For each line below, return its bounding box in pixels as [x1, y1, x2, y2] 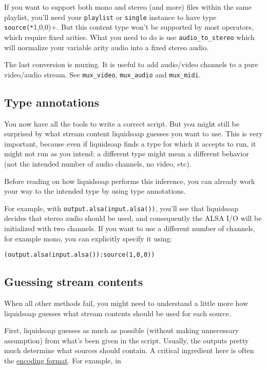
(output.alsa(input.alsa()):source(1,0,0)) [4, 251, 155, 259]
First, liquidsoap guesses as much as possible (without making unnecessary [4, 325, 239, 336]
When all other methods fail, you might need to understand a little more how [4, 298, 249, 309]
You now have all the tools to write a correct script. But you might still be [4, 118, 239, 129]
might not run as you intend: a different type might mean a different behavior [4, 148, 249, 159]
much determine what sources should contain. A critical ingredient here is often [4, 345, 254, 356]
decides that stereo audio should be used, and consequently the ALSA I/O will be [4, 213, 262, 223]
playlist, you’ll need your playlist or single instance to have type [4, 11, 217, 22]
